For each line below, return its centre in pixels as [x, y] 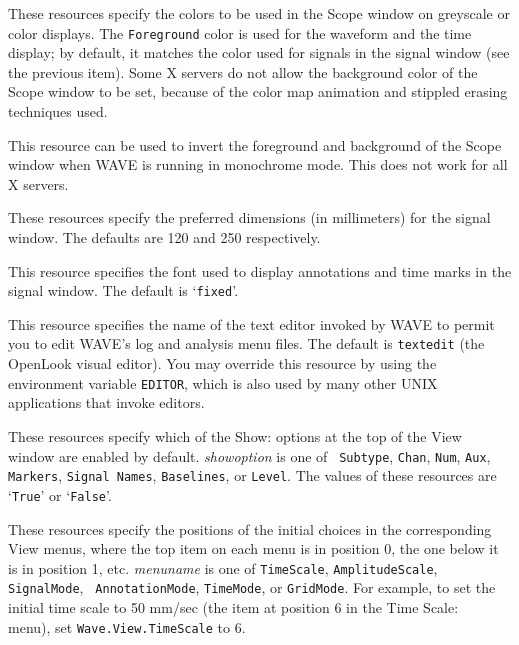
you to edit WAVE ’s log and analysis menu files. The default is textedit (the [246, 343]
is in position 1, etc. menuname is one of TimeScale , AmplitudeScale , [223, 567]
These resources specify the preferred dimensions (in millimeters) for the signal [249, 217]
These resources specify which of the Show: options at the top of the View [235, 435]
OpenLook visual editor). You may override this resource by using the [222, 363]
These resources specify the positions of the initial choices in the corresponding [250, 528]
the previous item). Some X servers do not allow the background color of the [243, 71]
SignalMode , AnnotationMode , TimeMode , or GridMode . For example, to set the [252, 587]
